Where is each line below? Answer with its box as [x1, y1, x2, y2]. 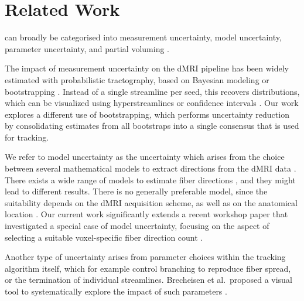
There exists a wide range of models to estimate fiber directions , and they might [5, 173, 296, 186]
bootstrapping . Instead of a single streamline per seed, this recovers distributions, [5, 85, 300, 97]
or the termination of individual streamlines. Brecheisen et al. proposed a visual [5, 273, 292, 286]
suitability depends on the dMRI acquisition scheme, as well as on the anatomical [5, 196, 298, 208]
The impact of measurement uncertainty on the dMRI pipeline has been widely [5, 62, 289, 74]
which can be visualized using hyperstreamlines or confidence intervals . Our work [5, 97, 299, 109]
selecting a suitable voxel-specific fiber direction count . [5, 231, 203, 243]
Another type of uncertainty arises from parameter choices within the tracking [5, 251, 286, 263]
